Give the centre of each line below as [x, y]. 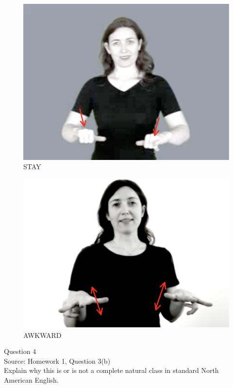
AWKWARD [42, 335]
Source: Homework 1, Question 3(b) [57, 361]
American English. [31, 380]
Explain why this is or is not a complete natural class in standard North [111, 370]
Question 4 [20, 351]
